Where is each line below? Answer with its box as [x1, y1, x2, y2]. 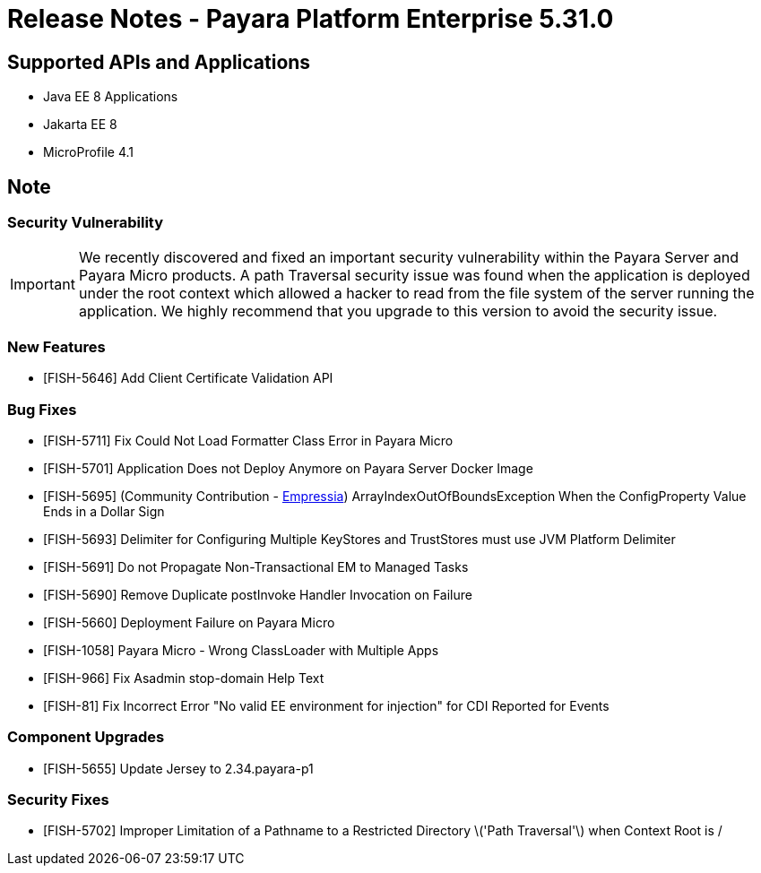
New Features [7, 337, 106, 356]
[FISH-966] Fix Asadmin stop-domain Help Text [43, 670, 324, 686]
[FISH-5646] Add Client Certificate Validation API [43, 370, 333, 386]
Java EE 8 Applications [43, 89, 178, 105]
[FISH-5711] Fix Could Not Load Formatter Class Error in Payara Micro [43, 432, 454, 448]
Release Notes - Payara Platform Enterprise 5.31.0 [7, 4, 614, 34]
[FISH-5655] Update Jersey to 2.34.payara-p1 [43, 760, 314, 776]
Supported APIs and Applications [7, 50, 311, 73]
